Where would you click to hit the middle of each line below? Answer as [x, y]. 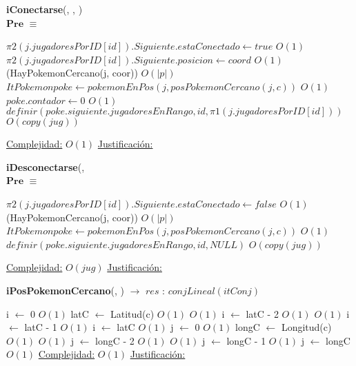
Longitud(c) [306, 327]
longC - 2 [115, 340]
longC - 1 [246, 340]
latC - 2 [262, 313]
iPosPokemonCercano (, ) [65, 290]
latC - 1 [41, 327]
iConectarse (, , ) [44, 9]
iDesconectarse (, [46, 166]
